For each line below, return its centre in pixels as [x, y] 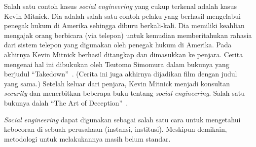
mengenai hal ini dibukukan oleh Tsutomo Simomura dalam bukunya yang [117, 64]
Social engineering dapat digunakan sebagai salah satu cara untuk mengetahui [122, 119]
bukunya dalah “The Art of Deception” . [66, 102]
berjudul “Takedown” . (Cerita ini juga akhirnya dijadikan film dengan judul [121, 74]
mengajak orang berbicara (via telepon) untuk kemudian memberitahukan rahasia [128, 35]
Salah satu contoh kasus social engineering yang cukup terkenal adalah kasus [120, 6]
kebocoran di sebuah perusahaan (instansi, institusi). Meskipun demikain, [115, 129]
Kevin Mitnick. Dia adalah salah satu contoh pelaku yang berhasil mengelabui [123, 16]
